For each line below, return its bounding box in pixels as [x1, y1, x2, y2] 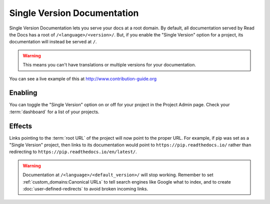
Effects [9, 122, 32, 130]
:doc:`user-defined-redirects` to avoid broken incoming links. [22, 186, 148, 192]
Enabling [9, 89, 37, 97]
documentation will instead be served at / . [9, 39, 97, 45]
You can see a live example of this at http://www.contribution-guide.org [9, 75, 157, 82]
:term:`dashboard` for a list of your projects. [9, 109, 99, 115]
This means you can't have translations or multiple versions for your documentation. [22, 62, 196, 68]
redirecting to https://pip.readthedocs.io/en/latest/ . [9, 149, 137, 155]
